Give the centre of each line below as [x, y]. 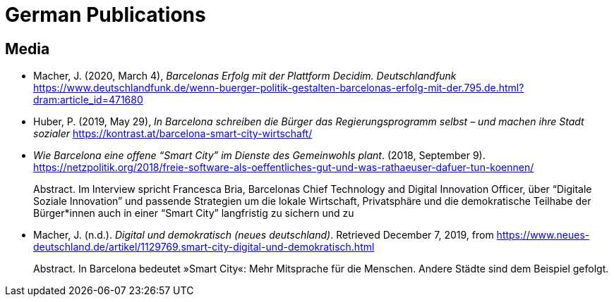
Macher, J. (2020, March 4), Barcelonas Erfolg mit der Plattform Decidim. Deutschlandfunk [245, 76]
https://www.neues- [543, 235]
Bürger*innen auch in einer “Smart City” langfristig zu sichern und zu [194, 213]
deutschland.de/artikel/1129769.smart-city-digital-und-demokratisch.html [204, 247]
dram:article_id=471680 [88, 100]
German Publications [106, 15]
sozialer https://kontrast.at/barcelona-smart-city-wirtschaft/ [173, 134]
